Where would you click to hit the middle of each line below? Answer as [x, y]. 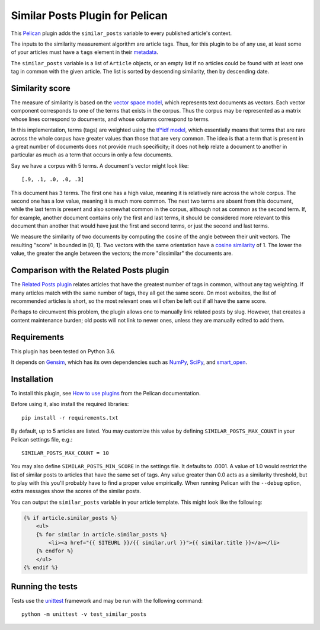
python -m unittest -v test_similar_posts [84, 614]
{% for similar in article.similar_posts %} [102, 534]
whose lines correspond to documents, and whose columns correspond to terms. [110, 119]
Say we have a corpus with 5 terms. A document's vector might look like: [100, 165]
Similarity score [41, 88]
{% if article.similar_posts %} [71, 518]
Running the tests [44, 586]
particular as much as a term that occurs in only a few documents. [92, 155]
